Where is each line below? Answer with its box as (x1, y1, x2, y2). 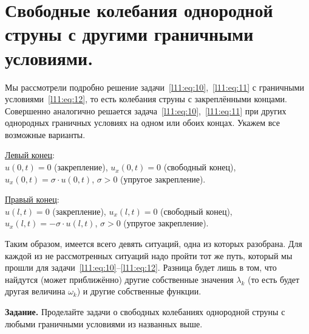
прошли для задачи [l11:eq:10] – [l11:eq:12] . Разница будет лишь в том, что (5, 261, 277, 274)
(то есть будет (248, 273, 300, 285)
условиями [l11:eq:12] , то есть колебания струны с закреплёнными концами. (5, 92, 287, 105)
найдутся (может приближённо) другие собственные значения (5, 273, 234, 285)
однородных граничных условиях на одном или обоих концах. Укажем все (5, 116, 280, 129)
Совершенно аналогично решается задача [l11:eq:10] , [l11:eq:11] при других (5, 104, 287, 117)
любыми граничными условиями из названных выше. (5, 317, 203, 330)
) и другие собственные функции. (76, 285, 202, 297)
